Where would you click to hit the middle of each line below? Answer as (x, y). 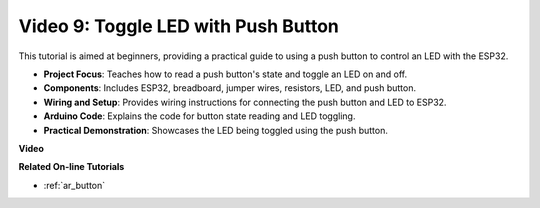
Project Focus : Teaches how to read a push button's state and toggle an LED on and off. (225, 74)
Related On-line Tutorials (71, 167)
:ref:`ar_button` (74, 185)
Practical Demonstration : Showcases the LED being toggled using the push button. (216, 130)
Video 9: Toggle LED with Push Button (179, 26)
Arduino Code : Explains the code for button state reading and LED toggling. (199, 116)
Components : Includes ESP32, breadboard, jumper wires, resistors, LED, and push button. (230, 88)
